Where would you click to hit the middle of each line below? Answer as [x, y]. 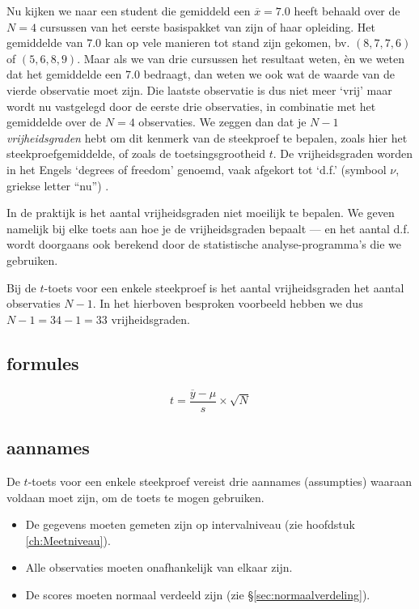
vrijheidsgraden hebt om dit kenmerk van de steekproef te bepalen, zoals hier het [207, 137]
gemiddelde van [45, 43]
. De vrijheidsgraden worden [343, 153]
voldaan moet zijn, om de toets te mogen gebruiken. [135, 497]
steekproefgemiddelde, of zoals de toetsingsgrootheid [136, 153]
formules [43, 362]
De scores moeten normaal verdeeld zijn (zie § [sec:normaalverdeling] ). [198, 594]
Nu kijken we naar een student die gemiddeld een [129, 11]
